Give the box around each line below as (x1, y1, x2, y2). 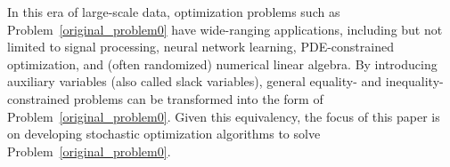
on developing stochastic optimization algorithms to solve (7, 124, 321, 143)
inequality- (385, 72, 444, 91)
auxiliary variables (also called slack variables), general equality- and (7, 72, 382, 91)
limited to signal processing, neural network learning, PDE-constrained (7, 37, 394, 56)
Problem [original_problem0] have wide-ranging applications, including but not (7, 20, 443, 38)
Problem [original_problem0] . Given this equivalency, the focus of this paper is (7, 107, 440, 125)
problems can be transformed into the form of (73, 89, 323, 107)
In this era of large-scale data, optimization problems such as (7, 3, 340, 20)
